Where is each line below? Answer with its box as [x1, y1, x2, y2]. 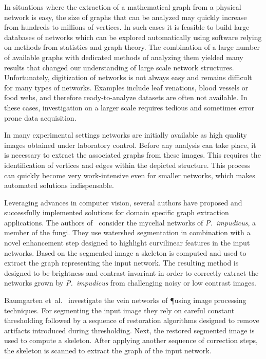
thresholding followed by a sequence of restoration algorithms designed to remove [4, 315, 259, 326]
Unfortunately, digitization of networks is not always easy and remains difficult [4, 72, 252, 83]
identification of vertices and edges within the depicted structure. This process [4, 159, 251, 170]
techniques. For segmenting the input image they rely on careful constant [4, 305, 235, 315]
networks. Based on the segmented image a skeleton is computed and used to [4, 247, 246, 258]
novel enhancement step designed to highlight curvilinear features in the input [4, 237, 250, 248]
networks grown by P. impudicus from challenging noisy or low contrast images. [4, 277, 256, 288]
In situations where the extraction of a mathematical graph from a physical [4, 2, 241, 12]
